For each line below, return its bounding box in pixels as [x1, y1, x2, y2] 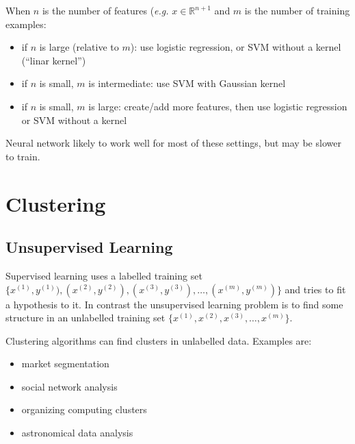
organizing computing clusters [21, 402, 147, 417]
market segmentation [21, 356, 109, 371]
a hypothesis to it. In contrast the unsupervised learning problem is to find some [5, 297, 343, 311]
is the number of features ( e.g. [42, 3, 169, 17]
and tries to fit [285, 282, 346, 296]
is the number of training [244, 3, 350, 17]
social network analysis [21, 379, 118, 393]
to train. [5, 149, 40, 163]
